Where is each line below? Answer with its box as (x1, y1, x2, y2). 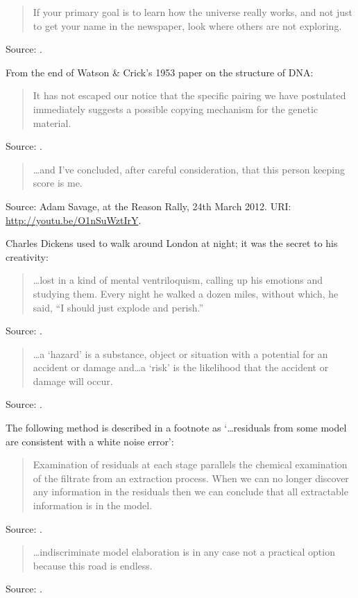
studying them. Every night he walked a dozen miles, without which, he (33, 286, 339, 300)
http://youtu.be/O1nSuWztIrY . (6, 212, 142, 227)
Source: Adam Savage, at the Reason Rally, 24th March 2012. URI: (6, 198, 291, 213)
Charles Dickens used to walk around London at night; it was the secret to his (6, 236, 338, 250)
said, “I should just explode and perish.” (33, 300, 204, 314)
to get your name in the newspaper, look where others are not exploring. (33, 18, 342, 33)
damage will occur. (33, 373, 113, 388)
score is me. (33, 176, 83, 190)
